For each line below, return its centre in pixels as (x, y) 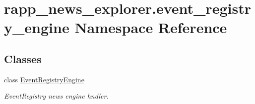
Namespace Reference (151, 27)
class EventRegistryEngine (44, 79)
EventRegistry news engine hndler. (56, 96)
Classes (23, 58)
